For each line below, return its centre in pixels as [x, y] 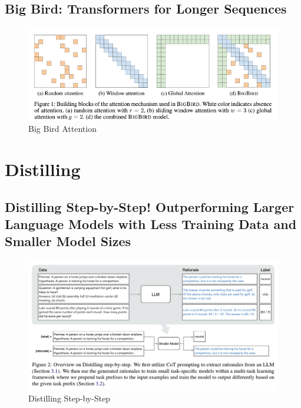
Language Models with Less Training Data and [151, 223]
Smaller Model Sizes [68, 241]
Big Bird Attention [62, 129]
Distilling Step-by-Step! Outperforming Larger [150, 206]
